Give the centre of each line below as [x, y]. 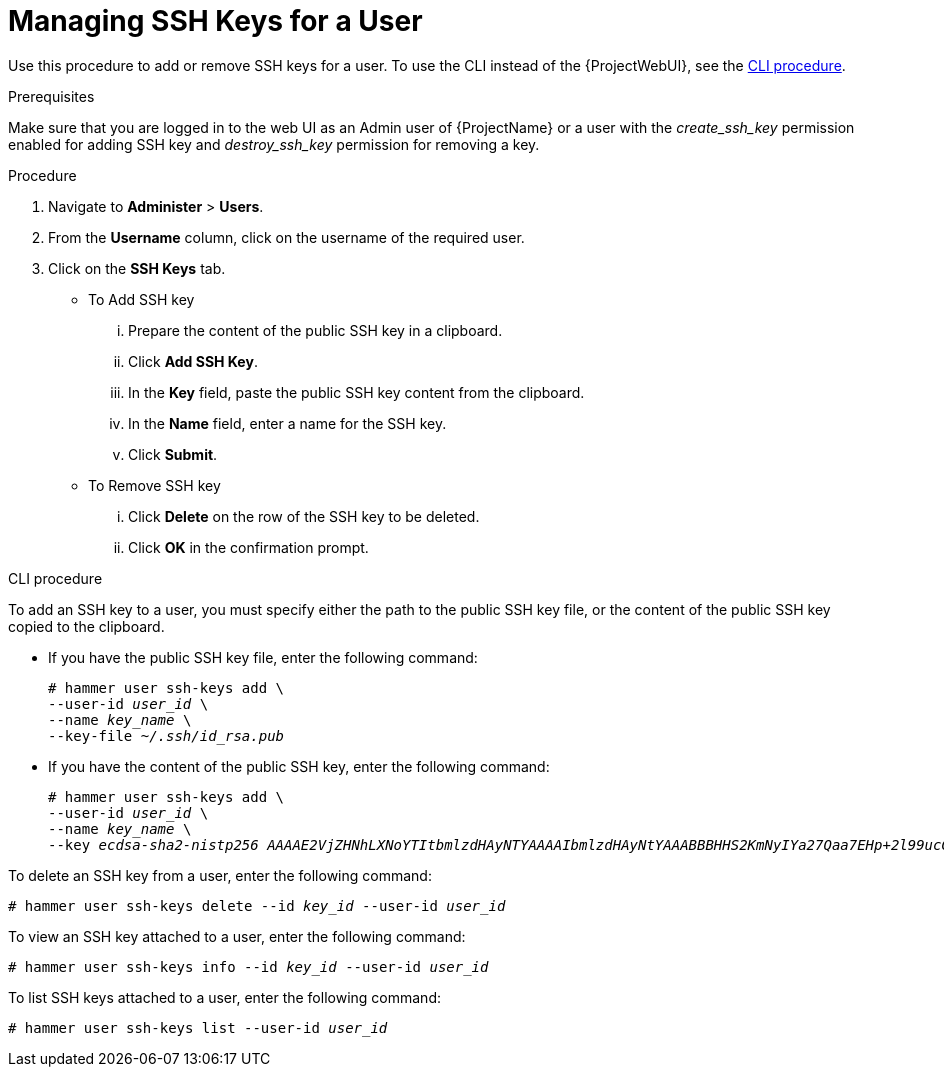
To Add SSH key [141, 299]
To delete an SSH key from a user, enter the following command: [220, 875]
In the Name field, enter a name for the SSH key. [287, 423]
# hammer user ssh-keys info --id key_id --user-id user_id [248, 966]
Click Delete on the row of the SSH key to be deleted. [304, 516]
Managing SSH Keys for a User [215, 21]
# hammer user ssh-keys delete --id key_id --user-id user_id [257, 905]
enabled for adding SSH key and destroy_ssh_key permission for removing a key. [274, 144]
